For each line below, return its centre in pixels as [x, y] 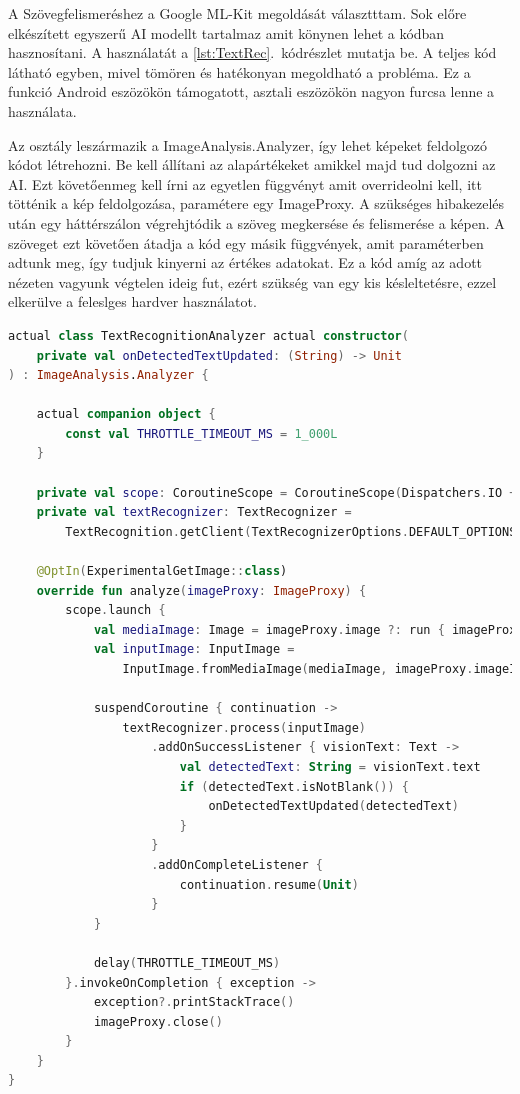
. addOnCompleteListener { [237, 864]
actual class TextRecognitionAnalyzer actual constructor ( [208, 335]
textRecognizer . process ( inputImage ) [244, 727]
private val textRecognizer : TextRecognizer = [194, 512]
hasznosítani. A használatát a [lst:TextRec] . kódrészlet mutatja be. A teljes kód [252, 52]
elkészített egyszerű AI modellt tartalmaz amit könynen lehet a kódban [226, 32]
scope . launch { [115, 610]
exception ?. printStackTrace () [194, 1002]
